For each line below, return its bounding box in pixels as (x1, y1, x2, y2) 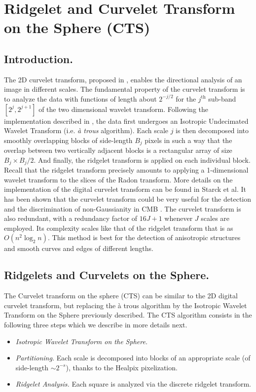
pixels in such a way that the (145, 135, 232, 145)
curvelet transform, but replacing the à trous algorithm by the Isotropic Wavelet (4, 300, 247, 310)
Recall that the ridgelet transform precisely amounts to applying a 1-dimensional (4, 165, 249, 175)
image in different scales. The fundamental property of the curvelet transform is (4, 84, 245, 94)
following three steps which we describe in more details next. (4, 319, 187, 329)
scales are (201, 213, 230, 223)
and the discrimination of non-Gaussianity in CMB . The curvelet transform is (4, 203, 241, 214)
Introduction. (4, 51, 73, 66)
